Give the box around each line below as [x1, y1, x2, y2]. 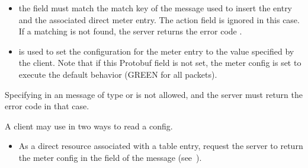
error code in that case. [5, 100, 89, 112]
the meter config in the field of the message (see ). [18, 151, 202, 163]
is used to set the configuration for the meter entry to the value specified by [18, 45, 294, 57]
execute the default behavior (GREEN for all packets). [18, 68, 217, 80]
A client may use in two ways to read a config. [5, 119, 173, 132]
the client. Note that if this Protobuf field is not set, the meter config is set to [18, 56, 301, 69]
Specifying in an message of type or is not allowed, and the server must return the [5, 88, 303, 100]
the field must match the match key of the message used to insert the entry [18, 2, 293, 14]
